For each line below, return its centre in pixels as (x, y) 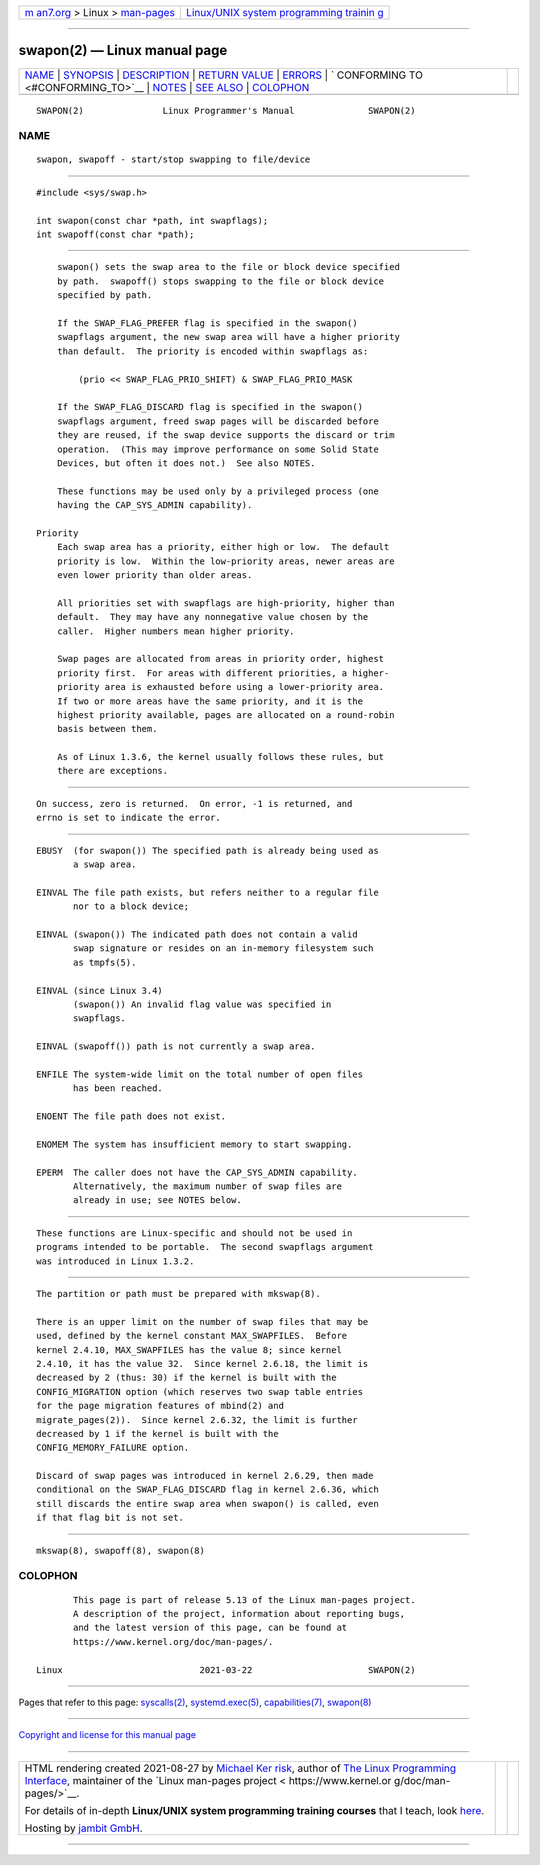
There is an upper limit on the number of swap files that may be (202, 1321)
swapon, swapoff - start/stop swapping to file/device (173, 159)
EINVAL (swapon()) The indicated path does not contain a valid (197, 934)
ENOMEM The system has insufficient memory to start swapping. (194, 1144)
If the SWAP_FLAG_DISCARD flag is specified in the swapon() (210, 407)
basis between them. (107, 729)
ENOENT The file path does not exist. (131, 1116)
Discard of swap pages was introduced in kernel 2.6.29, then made (205, 1476)
